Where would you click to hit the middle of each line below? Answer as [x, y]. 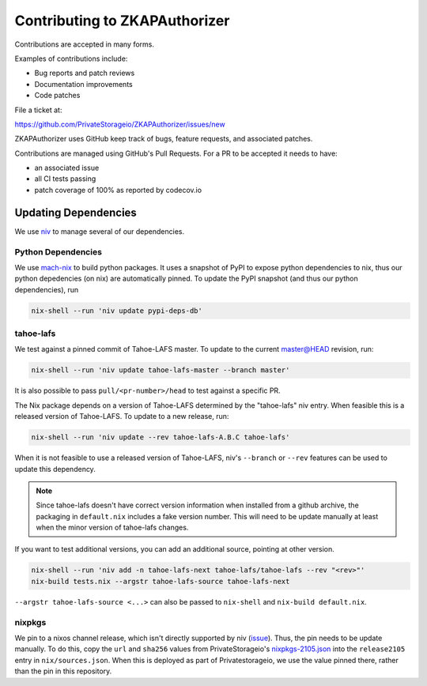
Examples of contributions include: [71, 58]
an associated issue [67, 168]
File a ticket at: [38, 110]
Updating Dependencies [76, 212]
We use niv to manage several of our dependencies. [100, 231]
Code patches [57, 96]
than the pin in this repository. [63, 671]
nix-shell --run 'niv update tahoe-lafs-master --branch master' [161, 370]
